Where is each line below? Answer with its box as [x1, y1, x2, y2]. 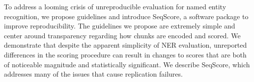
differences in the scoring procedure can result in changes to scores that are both [4, 49, 247, 59]
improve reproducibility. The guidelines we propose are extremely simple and [4, 21, 235, 31]
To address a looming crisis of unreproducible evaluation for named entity [4, 1, 226, 11]
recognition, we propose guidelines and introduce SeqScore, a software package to [4, 11, 249, 21]
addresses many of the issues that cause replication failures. [4, 69, 183, 79]
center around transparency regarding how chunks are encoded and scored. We [4, 30, 241, 40]
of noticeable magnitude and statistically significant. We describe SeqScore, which [4, 59, 250, 69]
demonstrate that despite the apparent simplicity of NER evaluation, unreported [4, 40, 247, 50]
